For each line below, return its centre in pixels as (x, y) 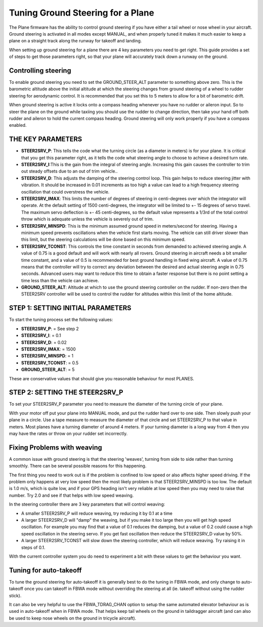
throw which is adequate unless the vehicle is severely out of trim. (87, 219)
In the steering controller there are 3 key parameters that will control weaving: (87, 504)
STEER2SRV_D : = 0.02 (44, 342)
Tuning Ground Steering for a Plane (82, 13)
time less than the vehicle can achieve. (60, 280)
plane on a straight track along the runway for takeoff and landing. (75, 41)
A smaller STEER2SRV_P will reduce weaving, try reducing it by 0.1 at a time (97, 513)
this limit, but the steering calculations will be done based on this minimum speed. (103, 239)
